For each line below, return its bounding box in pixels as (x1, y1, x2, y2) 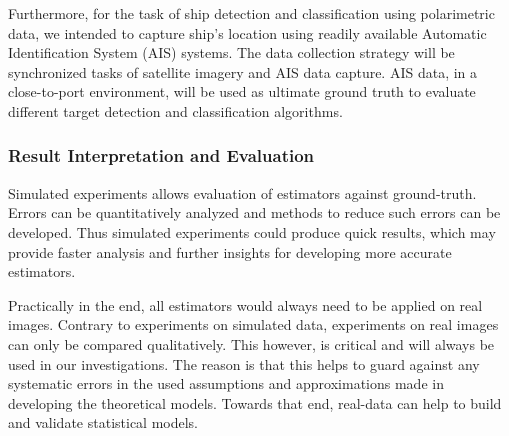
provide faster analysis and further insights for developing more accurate (8, 241, 452, 262)
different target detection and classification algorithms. (8, 100, 343, 121)
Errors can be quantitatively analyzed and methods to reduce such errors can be (8, 202, 501, 223)
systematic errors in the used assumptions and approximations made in (8, 373, 444, 394)
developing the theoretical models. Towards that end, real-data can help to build (8, 392, 502, 413)
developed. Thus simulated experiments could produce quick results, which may (8, 221, 496, 242)
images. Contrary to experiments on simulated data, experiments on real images (8, 314, 499, 335)
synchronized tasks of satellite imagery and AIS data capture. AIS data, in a (8, 61, 478, 82)
